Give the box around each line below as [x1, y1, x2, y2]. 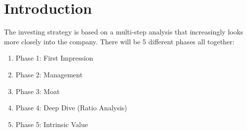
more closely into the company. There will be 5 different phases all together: [4, 36, 235, 46]
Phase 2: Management [15, 69, 83, 79]
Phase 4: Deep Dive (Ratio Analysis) [15, 102, 127, 113]
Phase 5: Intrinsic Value [15, 119, 88, 129]
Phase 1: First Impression [15, 53, 94, 63]
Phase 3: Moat [15, 86, 60, 96]
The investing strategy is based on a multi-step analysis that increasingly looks [4, 27, 244, 37]
